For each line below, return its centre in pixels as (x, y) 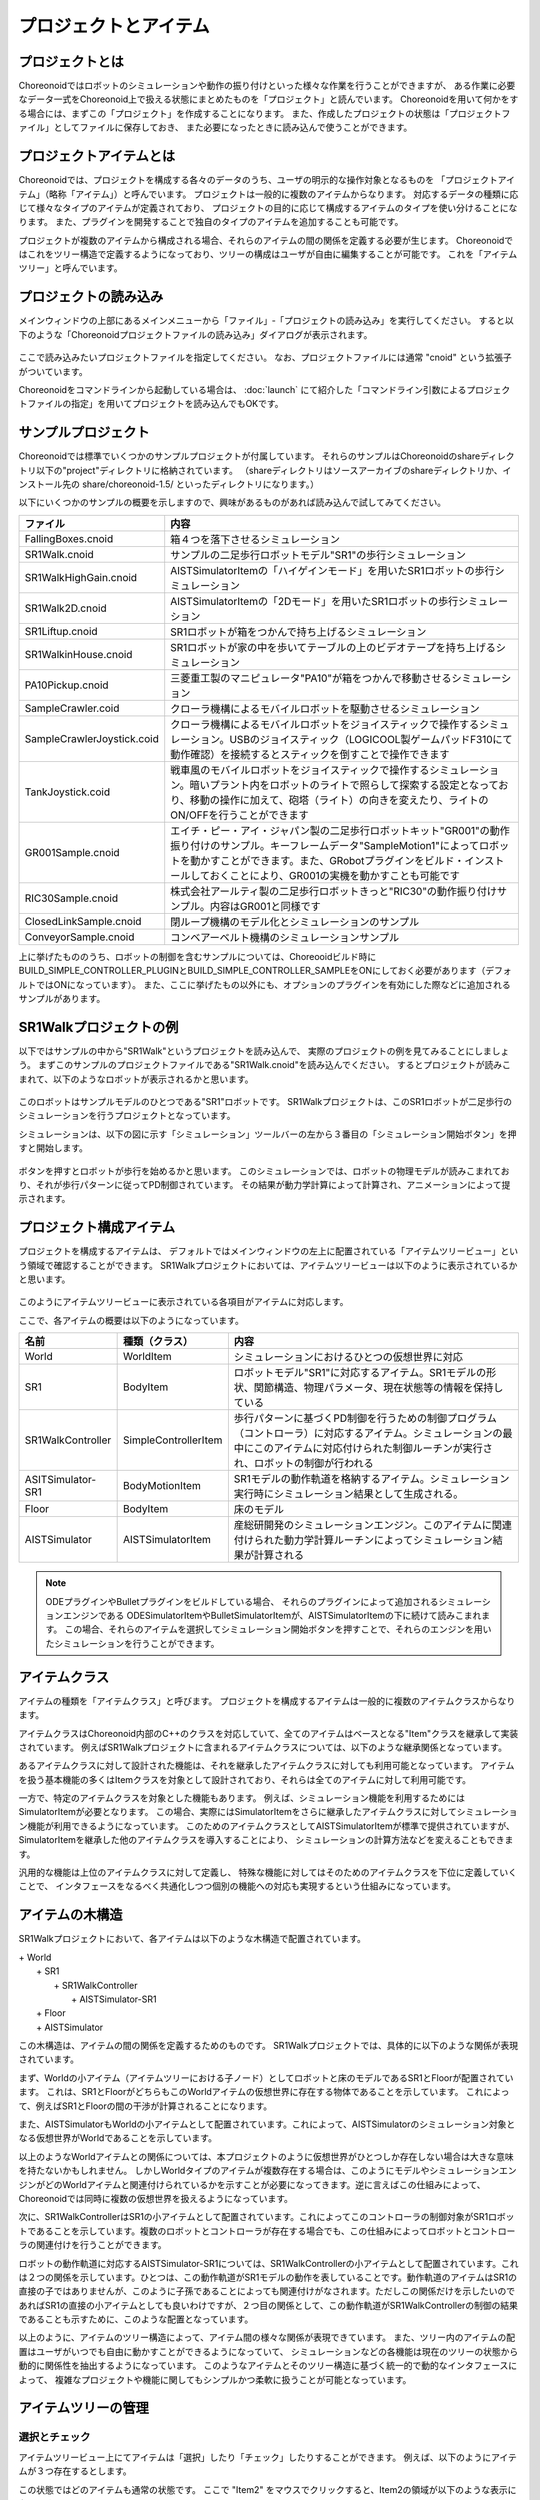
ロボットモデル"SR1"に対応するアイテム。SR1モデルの (360, 1373)
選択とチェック (54, 2437)
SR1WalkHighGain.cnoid (81, 577)
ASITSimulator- (60, 1480)
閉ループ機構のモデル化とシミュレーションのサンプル (295, 922)
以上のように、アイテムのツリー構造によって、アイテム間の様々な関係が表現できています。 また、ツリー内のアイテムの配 (267, 2337)
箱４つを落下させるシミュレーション (255, 539)
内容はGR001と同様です (265, 906)
